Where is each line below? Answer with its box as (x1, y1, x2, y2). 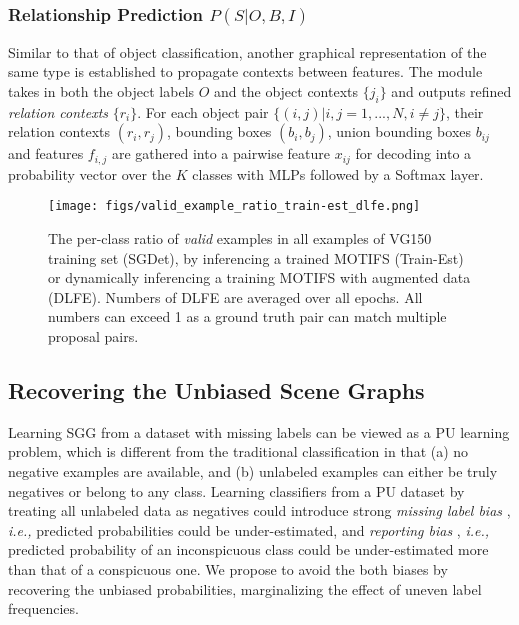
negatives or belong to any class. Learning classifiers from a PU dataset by (8, 480, 465, 501)
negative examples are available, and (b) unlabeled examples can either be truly (8, 460, 498, 481)
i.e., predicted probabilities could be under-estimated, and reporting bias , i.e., (8, 519, 490, 540)
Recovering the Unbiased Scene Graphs (8, 374, 425, 405)
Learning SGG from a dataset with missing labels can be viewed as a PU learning (8, 421, 510, 442)
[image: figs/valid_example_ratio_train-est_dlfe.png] (48, 199, 421, 214)
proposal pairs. (48, 325, 139, 346)
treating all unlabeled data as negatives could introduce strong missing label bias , (8, 500, 511, 521)
